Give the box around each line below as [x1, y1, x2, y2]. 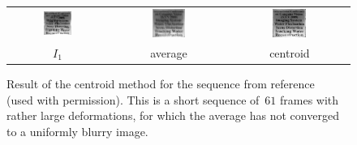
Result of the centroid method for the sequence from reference [6, 75, 315, 92]
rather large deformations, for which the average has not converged [6, 107, 339, 124]
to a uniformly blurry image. [6, 122, 148, 139]
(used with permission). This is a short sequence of [6, 91, 260, 108]
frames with [279, 91, 339, 108]
